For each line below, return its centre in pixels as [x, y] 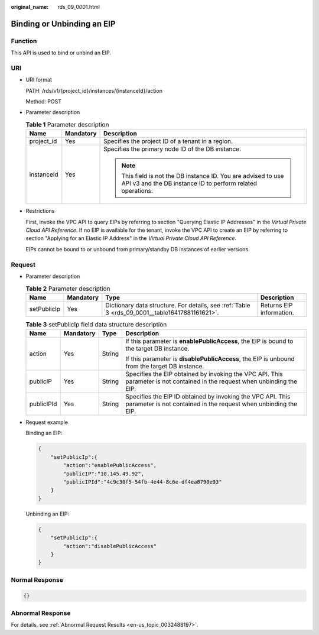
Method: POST [44, 102]
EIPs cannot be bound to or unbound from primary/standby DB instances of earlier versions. [138, 249]
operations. [137, 191]
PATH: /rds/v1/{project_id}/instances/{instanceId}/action [94, 90]
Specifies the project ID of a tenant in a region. [168, 141]
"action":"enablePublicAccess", [110, 465]
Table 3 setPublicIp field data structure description [96, 324]
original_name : [30, 7]
